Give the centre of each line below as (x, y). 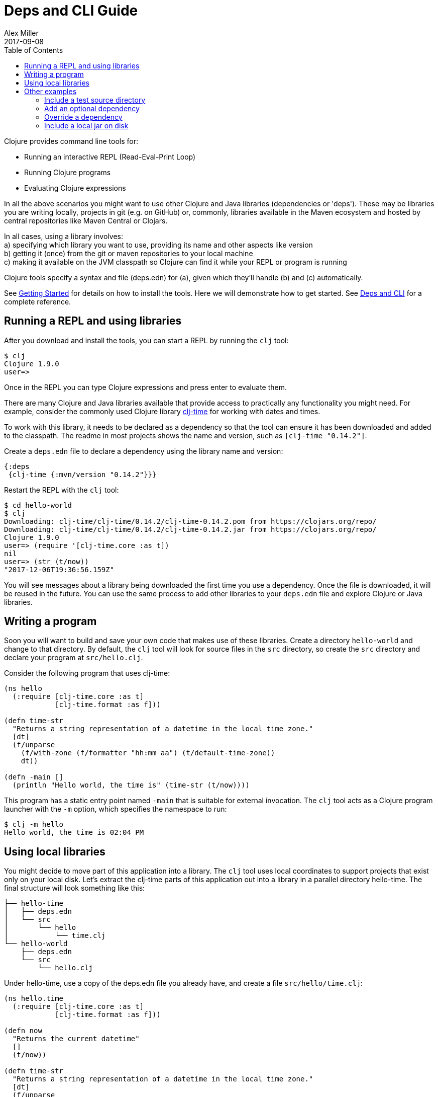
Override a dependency (83, 117)
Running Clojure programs (68, 172)
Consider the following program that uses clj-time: (87, 673)
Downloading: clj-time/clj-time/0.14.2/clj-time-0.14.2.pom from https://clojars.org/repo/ (190, 521)
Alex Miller (21, 33)
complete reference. (38, 301)
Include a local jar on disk (86, 125)
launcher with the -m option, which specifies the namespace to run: (116, 809)
